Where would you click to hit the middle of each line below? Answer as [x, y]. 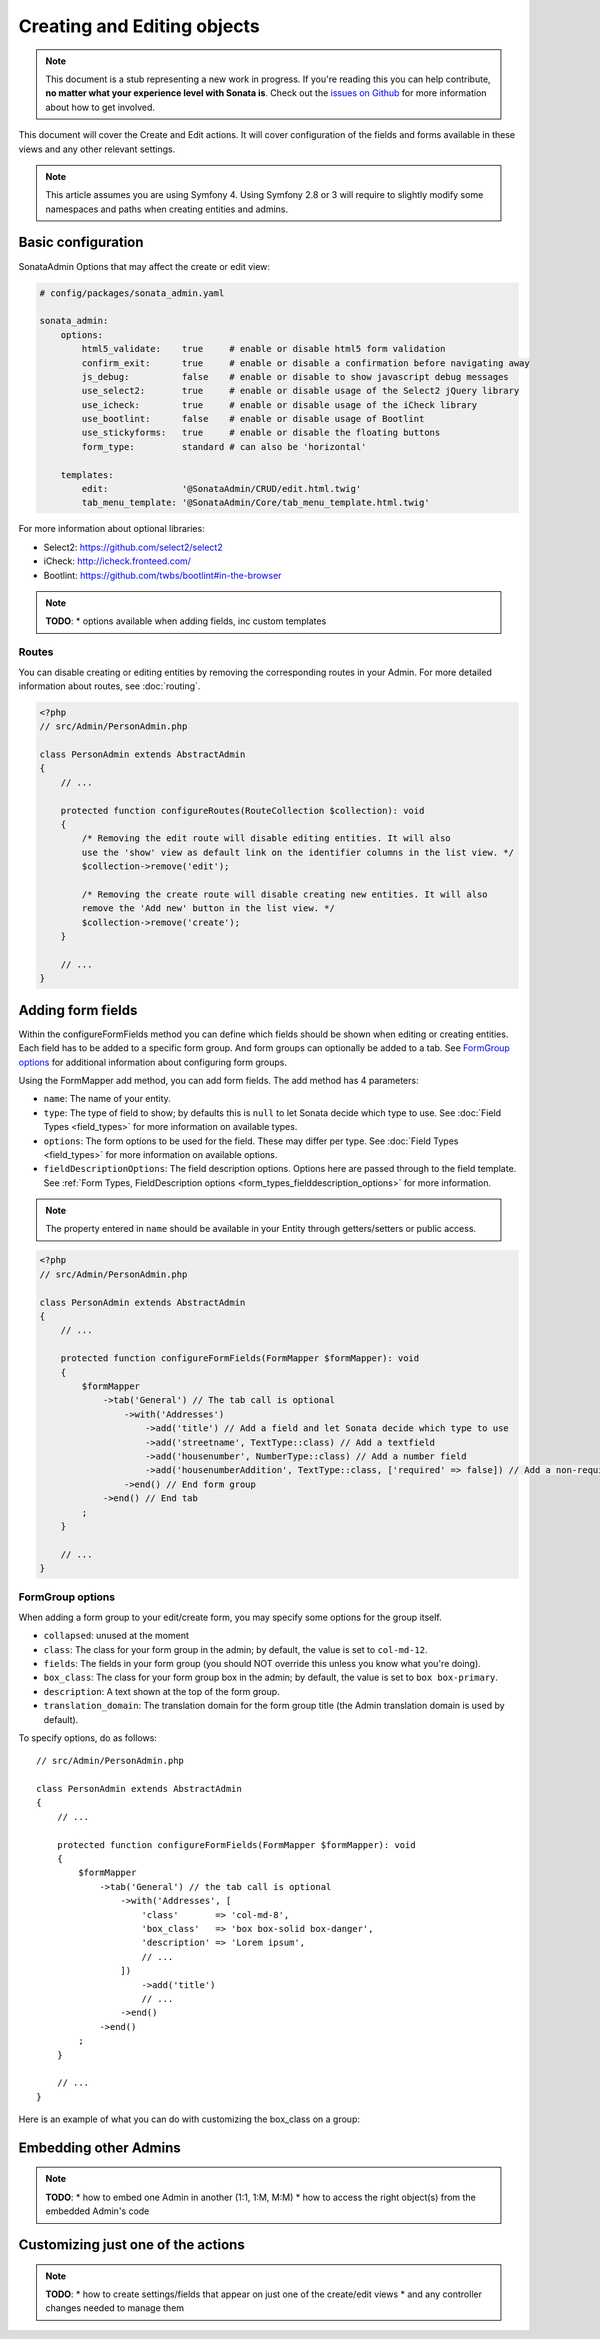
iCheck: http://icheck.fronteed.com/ [117, 561]
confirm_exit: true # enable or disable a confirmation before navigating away [305, 363]
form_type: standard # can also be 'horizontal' [224, 446]
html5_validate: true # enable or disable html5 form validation [263, 349]
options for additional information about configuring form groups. [153, 1062]
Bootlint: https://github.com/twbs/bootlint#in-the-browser [162, 575]
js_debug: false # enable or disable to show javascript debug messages [295, 376]
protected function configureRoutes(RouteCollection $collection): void [242, 810]
